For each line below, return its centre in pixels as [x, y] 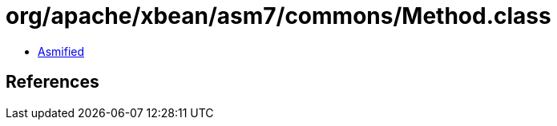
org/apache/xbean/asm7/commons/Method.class [278, 16]
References [52, 82]
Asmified [61, 51]
